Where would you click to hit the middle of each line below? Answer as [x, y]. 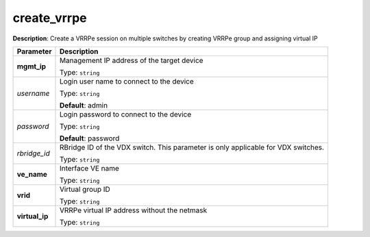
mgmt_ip [32, 66]
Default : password [89, 138]
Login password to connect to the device [125, 114]
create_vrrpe [50, 18]
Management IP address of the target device [131, 60]
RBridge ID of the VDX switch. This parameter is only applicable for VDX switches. [192, 147]
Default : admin [84, 105]
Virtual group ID [85, 189]
